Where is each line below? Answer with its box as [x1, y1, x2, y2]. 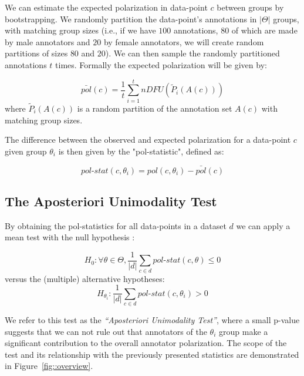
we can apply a [236, 219, 291, 231]
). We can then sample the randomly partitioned [105, 47, 280, 59]
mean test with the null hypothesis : [5, 231, 135, 243]
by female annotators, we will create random [103, 35, 264, 48]
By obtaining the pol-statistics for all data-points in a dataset [5, 219, 227, 231]
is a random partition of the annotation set [77, 102, 232, 114]
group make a [219, 325, 268, 337]
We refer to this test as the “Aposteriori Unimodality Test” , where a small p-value [5, 314, 300, 326]
